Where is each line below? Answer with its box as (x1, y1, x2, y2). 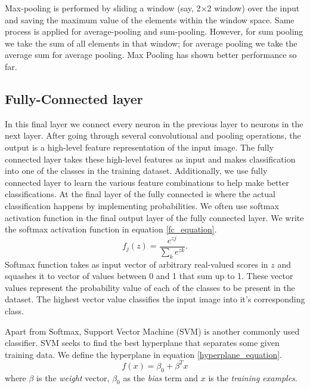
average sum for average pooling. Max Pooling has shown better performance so (5, 48, 297, 61)
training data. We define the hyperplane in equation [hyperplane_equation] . (5, 348, 282, 360)
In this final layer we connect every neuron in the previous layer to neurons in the (5, 117, 303, 130)
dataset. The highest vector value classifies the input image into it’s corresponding (5, 293, 305, 305)
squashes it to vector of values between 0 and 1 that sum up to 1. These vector (5, 269, 293, 282)
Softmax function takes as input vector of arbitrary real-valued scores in (5, 258, 268, 270)
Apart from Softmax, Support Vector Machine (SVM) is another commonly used (5, 324, 300, 337)
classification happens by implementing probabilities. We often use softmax (5, 199, 279, 212)
